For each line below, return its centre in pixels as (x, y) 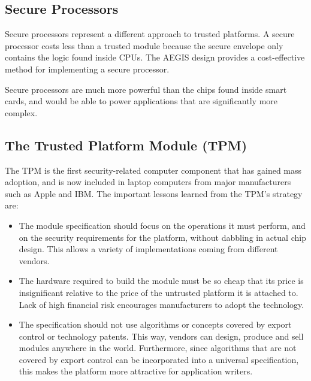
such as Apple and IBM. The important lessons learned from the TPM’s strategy (154, 193)
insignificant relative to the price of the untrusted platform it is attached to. (158, 292)
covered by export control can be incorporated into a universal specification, (159, 359)
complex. (21, 112)
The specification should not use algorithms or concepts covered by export (155, 324)
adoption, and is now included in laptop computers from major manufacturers (148, 182)
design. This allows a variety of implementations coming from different (148, 249)
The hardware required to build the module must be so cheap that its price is (161, 281)
